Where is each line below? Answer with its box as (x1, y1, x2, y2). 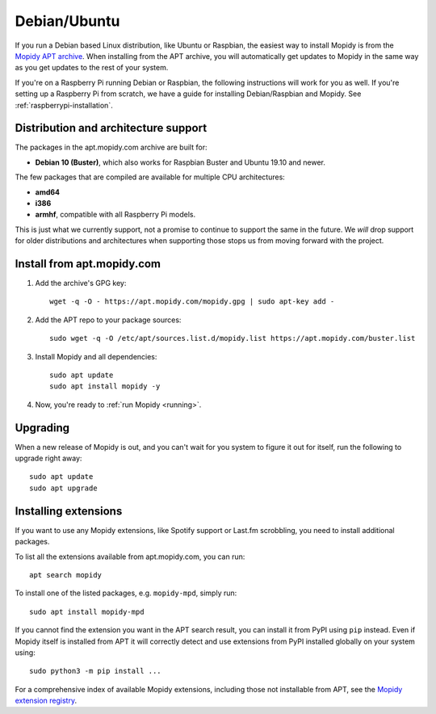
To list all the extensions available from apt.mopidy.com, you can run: (15, 552, 245, 561)
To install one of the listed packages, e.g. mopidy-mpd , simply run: (15, 588, 237, 598)
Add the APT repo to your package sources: (35, 315, 182, 325)
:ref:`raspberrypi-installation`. (15, 100, 113, 110)
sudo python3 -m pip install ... (29, 666, 161, 676)
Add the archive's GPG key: (35, 279, 127, 288)
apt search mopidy (29, 570, 103, 579)
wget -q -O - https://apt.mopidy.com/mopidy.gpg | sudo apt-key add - (49, 297, 335, 306)
